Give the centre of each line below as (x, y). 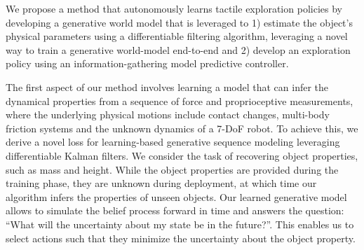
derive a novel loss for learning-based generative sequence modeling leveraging (173, 142)
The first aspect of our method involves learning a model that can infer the (167, 86)
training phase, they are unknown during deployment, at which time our (161, 183)
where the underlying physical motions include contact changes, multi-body (168, 114)
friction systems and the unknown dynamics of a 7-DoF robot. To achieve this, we (182, 128)
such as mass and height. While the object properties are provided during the (172, 169)
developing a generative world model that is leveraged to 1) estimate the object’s (179, 22)
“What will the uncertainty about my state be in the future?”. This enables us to (180, 224)
